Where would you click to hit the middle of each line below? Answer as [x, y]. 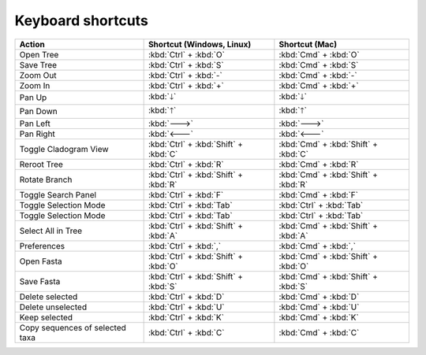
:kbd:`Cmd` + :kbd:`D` [319, 297]
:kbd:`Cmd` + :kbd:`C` [319, 332]
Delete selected [49, 297]
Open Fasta [41, 261]
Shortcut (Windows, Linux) [200, 44]
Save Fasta [40, 281]
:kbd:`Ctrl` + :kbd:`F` [186, 194]
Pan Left [35, 124]
